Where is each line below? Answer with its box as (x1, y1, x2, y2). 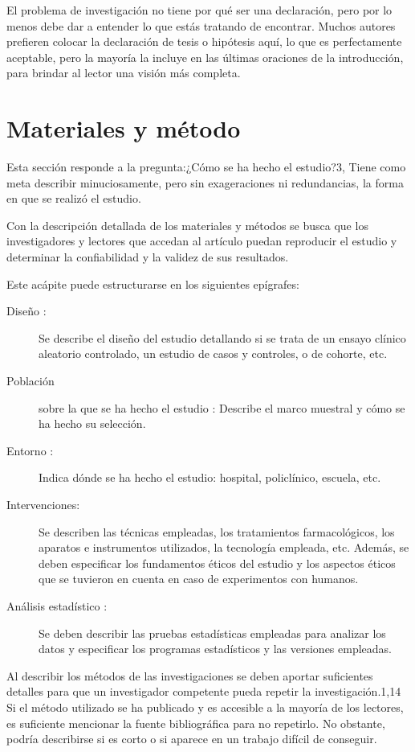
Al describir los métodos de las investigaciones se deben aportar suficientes (6, 667, 373, 684)
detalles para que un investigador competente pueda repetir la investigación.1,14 (6, 683, 401, 700)
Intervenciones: (6, 496, 80, 512)
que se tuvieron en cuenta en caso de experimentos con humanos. (39, 570, 359, 587)
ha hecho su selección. (39, 415, 146, 432)
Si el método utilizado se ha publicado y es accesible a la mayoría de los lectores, (6, 698, 404, 715)
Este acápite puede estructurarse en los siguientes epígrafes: (6, 275, 299, 292)
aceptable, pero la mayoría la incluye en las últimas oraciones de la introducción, (6, 48, 404, 65)
